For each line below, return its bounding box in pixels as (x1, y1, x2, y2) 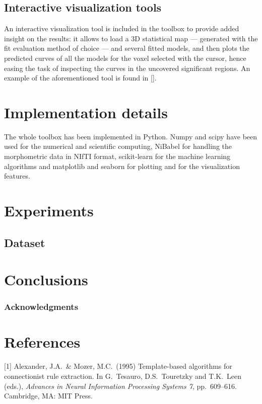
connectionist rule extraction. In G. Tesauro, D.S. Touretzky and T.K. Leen (4, 370, 242, 381)
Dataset (4, 234, 45, 250)
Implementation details (4, 102, 168, 122)
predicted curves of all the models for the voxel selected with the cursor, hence (4, 52, 246, 63)
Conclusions (4, 269, 88, 290)
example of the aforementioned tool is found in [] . (4, 72, 157, 83)
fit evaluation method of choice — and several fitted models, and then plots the (4, 43, 249, 53)
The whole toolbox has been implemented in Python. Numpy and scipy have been (4, 131, 257, 141)
